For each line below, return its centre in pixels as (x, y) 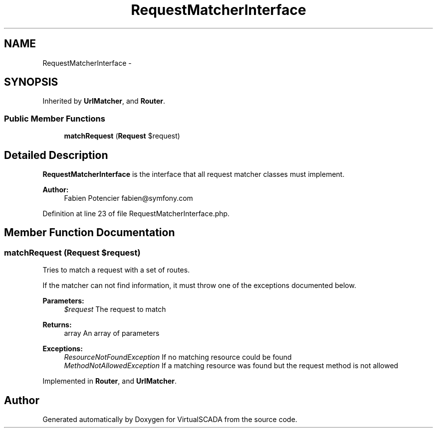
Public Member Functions (55, 118)
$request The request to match (115, 309)
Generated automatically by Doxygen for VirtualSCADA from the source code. (170, 420)
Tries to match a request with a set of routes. (116, 270)
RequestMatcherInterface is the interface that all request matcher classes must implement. (194, 174)
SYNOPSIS (31, 82)
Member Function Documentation (90, 233)
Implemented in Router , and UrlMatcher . (110, 381)
